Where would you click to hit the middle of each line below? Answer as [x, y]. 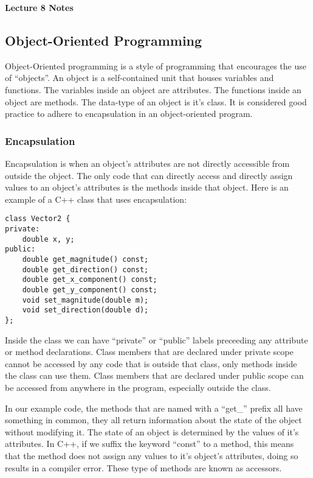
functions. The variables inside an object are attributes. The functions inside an [153, 89]
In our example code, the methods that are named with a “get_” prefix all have [154, 408]
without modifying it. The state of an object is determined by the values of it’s [152, 431]
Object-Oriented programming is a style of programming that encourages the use [156, 65]
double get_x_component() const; [90, 280]
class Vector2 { [38, 219]
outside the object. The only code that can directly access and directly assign [149, 175]
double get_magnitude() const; [85, 259]
